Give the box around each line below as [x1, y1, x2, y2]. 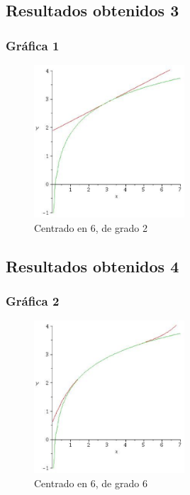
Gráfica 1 [6, 36, 60, 54]
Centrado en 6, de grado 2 [34, 220, 147, 235]
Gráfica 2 [6, 291, 60, 309]
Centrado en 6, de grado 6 [34, 475, 147, 490]
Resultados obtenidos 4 [6, 255, 179, 277]
